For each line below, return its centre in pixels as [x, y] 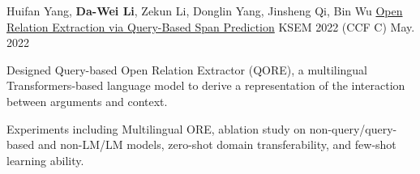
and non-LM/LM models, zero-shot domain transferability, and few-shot [217, 144]
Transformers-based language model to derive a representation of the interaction [206, 85]
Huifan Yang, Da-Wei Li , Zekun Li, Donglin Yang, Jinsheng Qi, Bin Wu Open [205, 11]
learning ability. [45, 160]
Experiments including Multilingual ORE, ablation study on [156, 128]
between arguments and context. [87, 101]
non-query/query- [353, 128]
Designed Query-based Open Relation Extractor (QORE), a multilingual [187, 69]
